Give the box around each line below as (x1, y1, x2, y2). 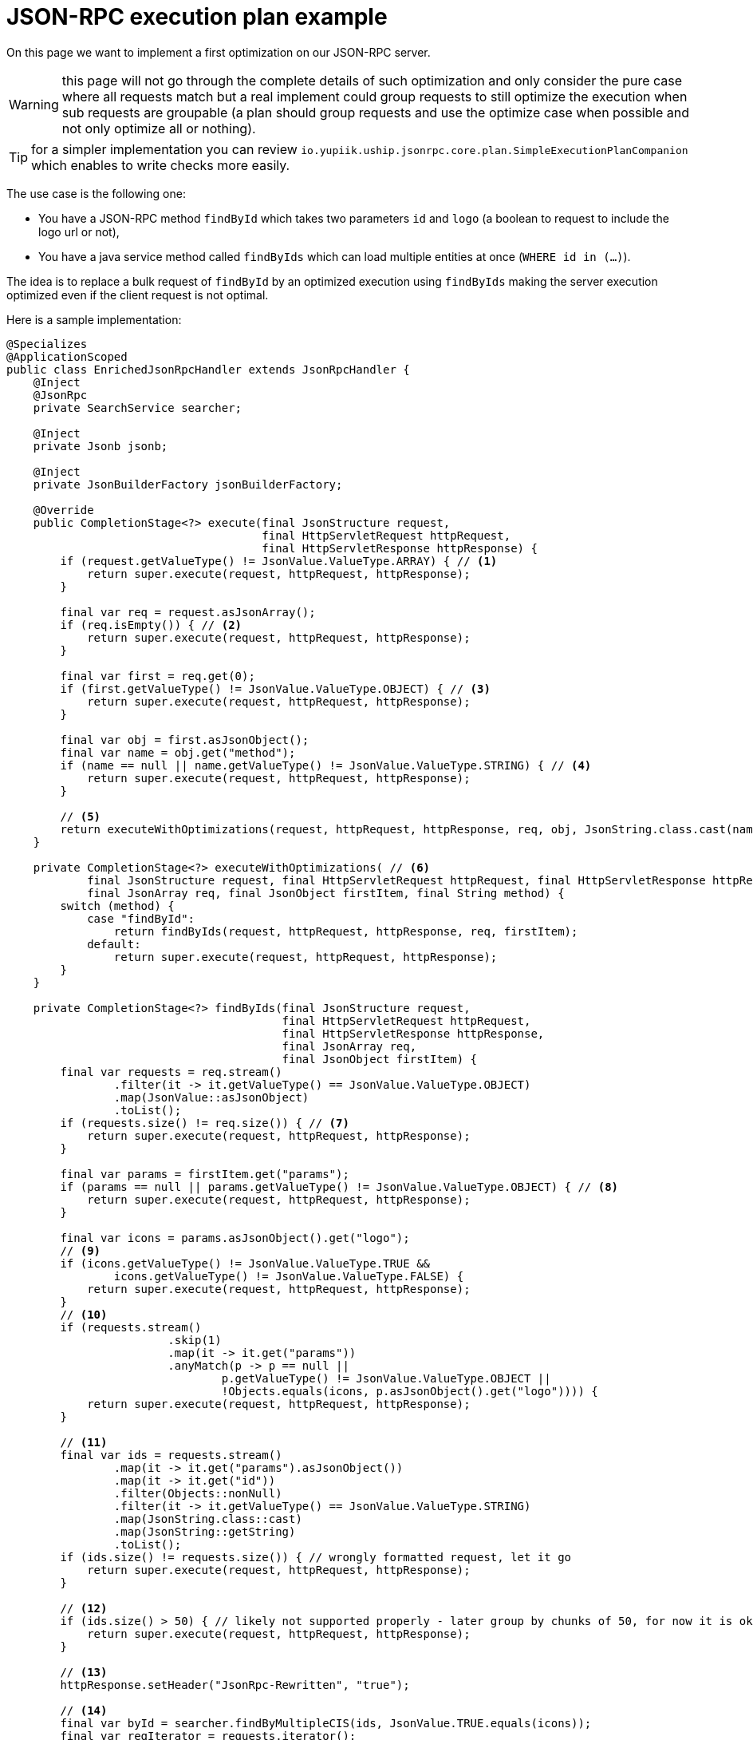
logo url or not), (38, 224, 120, 239)
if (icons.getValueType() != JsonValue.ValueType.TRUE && (60, 1256, 431, 1270)
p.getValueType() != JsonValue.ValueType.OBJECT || (221, 1371, 551, 1385)
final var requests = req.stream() (60, 1065, 282, 1078)
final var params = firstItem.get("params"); (60, 1167, 349, 1180)
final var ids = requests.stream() (60, 1448, 282, 1461)
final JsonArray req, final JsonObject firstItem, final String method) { (87, 886, 565, 900)
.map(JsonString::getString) (113, 1524, 296, 1538)
